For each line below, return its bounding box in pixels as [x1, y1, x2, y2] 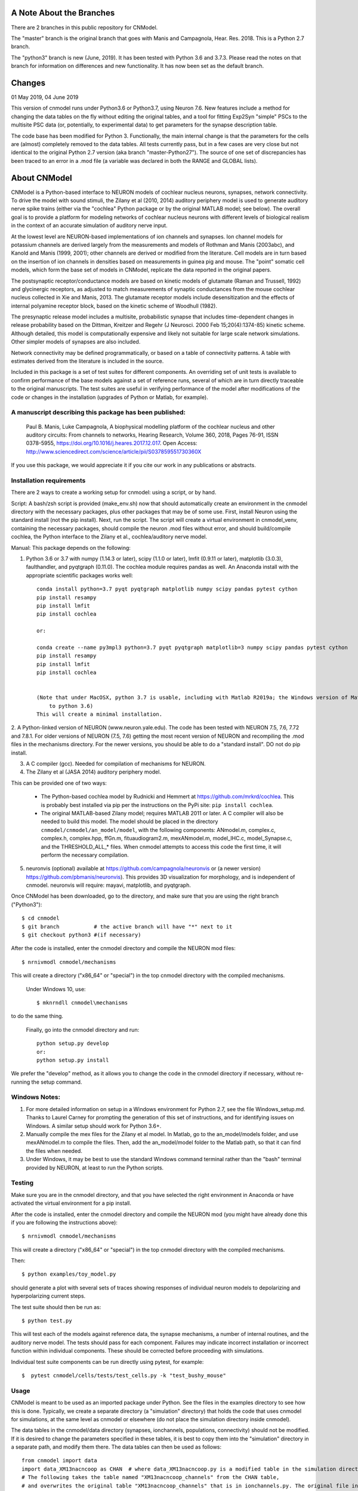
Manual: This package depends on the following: [11, 544, 131, 551]
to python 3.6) [48, 703, 94, 709]
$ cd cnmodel [21, 915, 60, 921]
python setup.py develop [36, 1040, 109, 1047]
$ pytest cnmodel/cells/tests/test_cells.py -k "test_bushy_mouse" [21, 1372, 226, 1379]
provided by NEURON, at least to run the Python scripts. [26, 1164, 164, 1171]
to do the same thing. [11, 1013, 64, 1020]
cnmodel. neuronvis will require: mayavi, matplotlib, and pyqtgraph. [26, 881, 191, 889]
